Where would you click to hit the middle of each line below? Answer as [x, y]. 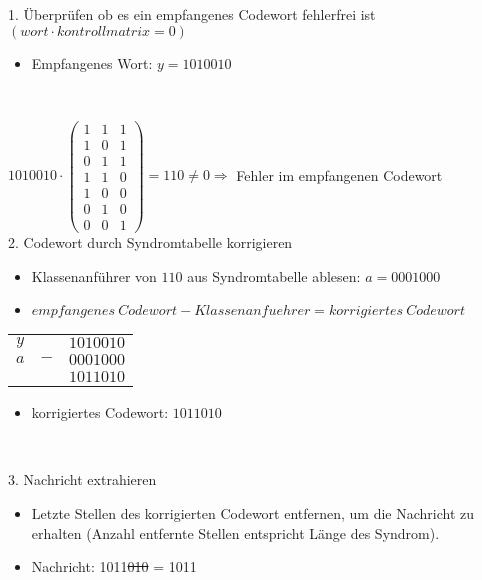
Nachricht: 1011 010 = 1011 [114, 566]
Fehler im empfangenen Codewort [339, 174]
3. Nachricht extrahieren [82, 479]
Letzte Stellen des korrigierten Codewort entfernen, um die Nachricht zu [253, 513]
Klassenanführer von [94, 275]
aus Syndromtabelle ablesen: [274, 275]
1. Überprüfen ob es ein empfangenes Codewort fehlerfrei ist [192, 14]
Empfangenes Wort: [92, 62]
